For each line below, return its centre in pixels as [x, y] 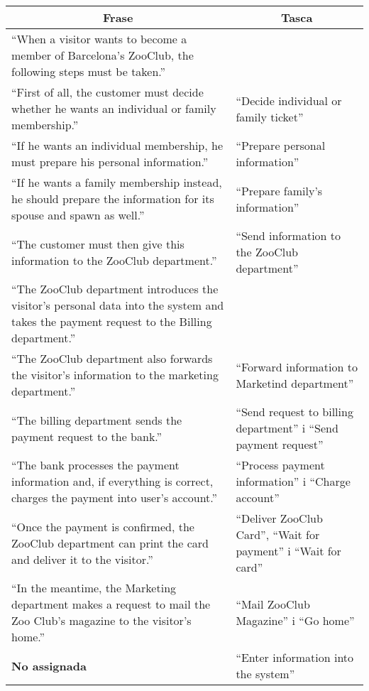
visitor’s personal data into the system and [118, 305]
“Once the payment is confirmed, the [103, 526]
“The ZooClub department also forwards [112, 358]
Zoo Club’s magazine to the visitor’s [101, 620]
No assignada [49, 665]
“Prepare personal [281, 145]
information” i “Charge [293, 481]
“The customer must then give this [98, 244]
